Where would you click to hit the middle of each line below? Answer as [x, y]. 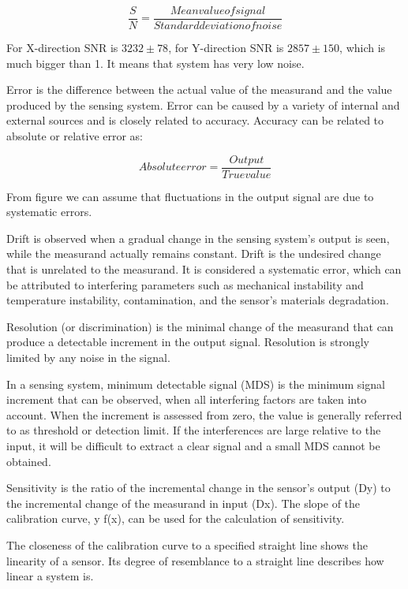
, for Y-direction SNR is [226, 48]
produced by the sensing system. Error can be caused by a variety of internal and [203, 104]
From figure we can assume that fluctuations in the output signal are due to [190, 196]
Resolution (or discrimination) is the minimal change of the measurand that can [200, 326]
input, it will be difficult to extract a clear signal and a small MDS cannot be [193, 445]
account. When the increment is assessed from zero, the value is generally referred [204, 414]
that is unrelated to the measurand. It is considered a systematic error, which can [204, 269]
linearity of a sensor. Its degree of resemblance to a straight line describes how [195, 560]
